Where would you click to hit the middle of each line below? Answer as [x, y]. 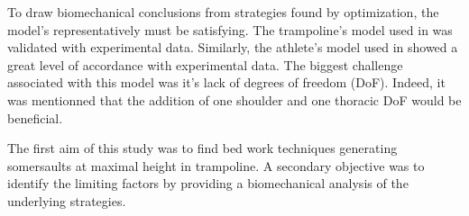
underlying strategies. [67, 200]
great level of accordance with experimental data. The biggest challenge [205, 64]
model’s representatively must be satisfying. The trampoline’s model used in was [230, 29]
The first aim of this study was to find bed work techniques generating [202, 148]
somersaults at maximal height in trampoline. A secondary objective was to [216, 165]
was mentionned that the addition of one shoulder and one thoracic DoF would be [234, 99]
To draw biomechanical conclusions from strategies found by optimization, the [223, 12]
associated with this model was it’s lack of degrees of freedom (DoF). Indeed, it [226, 82]
